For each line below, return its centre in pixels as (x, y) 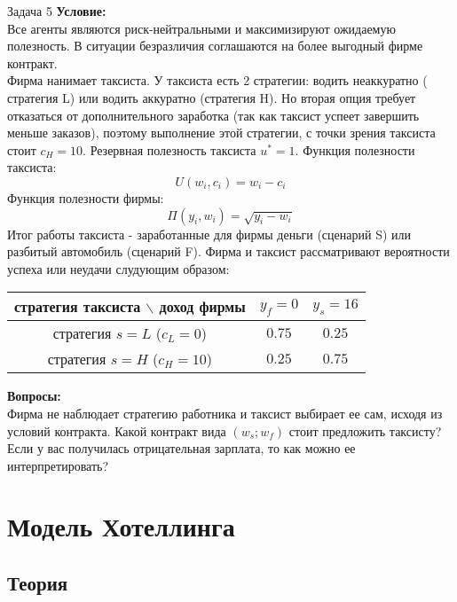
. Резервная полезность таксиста (169, 149)
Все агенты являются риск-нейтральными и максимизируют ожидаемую (201, 28)
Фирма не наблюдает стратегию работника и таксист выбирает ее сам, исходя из (225, 413)
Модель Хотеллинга (121, 526)
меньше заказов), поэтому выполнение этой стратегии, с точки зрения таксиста (221, 133)
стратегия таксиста (78, 307)
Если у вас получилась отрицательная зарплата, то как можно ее (181, 448)
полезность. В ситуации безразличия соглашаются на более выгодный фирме (215, 46)
